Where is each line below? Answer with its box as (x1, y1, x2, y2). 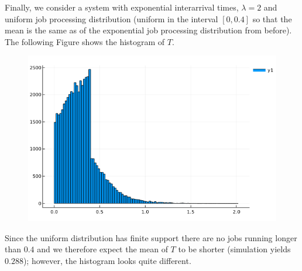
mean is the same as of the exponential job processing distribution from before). (5, 24, 292, 36)
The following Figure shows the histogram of (5, 35, 165, 47)
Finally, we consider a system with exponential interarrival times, (5, 1, 239, 13)
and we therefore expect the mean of (37, 243, 168, 255)
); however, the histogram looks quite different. (23, 254, 191, 266)
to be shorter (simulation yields (178, 243, 291, 255)
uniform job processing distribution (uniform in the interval (5, 12, 218, 25)
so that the (252, 12, 292, 25)
